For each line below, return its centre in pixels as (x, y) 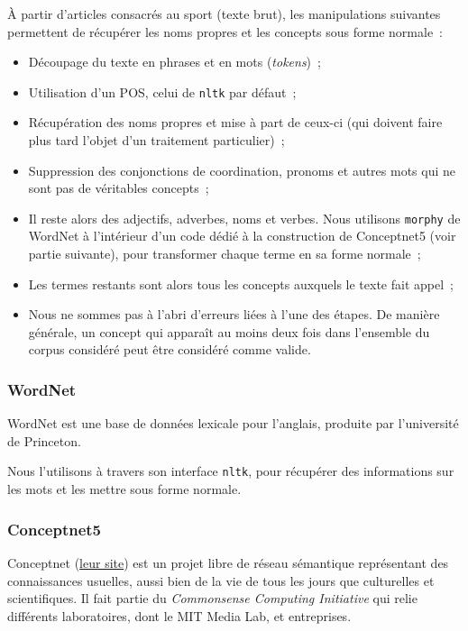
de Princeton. (44, 440)
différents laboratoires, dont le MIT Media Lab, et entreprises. (179, 615)
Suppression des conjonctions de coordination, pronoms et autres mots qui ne (242, 170)
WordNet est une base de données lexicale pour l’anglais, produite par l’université (233, 423)
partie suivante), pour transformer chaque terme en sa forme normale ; (225, 254)
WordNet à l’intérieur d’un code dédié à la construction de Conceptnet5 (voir (242, 236)
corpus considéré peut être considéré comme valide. (170, 349)
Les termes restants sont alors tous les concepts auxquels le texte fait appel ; (241, 283)
